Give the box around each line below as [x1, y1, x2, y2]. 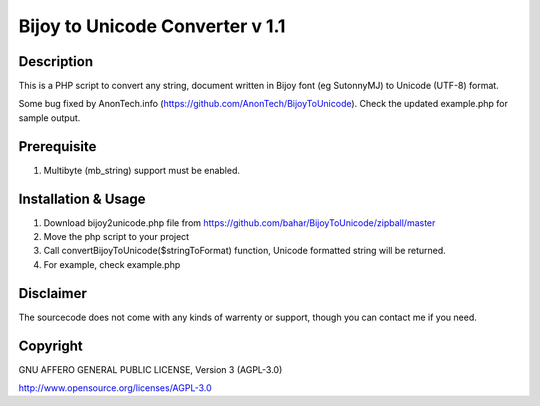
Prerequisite [18, 138, 97, 155]
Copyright [18, 337, 84, 354]
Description [18, 53, 94, 70]
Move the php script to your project [43, 231, 190, 243]
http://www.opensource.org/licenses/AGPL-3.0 [18, 382, 212, 394]
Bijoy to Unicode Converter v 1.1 [18, 15, 286, 37]
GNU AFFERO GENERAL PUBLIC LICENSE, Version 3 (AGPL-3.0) [18, 363, 283, 375]
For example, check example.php [43, 258, 181, 270]
